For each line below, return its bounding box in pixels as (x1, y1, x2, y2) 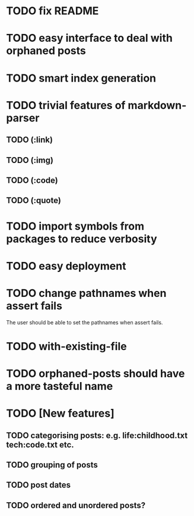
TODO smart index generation (6, 71, 156, 85)
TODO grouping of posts (6, 459, 98, 470)
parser (6, 111, 40, 124)
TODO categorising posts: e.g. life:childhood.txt (6, 430, 188, 440)
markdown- (128, 98, 187, 112)
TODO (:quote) (6, 195, 61, 206)
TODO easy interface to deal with (6, 32, 173, 45)
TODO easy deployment (6, 259, 126, 273)
